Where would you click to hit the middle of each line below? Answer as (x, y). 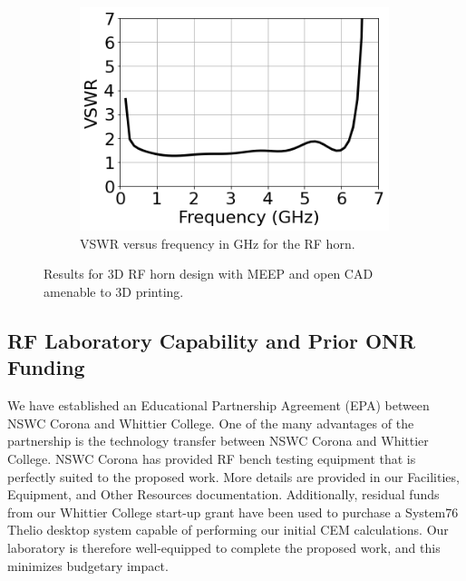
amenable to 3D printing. (114, 292)
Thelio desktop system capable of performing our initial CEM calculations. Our (228, 530)
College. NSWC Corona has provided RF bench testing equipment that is (212, 459)
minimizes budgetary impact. (88, 565)
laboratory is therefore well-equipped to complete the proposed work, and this (224, 547)
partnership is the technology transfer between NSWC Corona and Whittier (218, 441)
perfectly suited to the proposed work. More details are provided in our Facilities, (233, 476)
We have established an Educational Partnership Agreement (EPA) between (218, 405)
